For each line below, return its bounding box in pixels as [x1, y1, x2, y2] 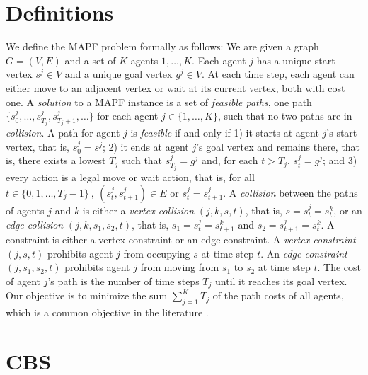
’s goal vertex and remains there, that [196, 139, 360, 154]
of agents [6, 203, 45, 217]
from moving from [140, 260, 219, 275]
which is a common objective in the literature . [6, 305, 209, 320]
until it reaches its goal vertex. [215, 273, 347, 288]
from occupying [123, 246, 190, 260]
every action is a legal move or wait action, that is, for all [6, 170, 255, 185]
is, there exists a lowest [6, 153, 106, 168]
